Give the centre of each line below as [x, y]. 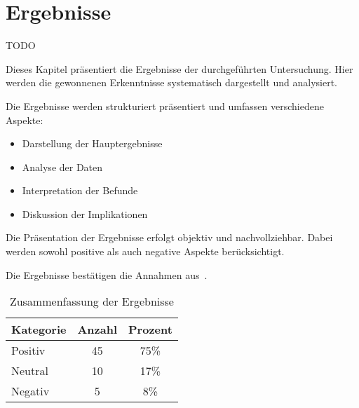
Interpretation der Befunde [80, 190]
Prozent [150, 329]
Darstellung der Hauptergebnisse [92, 143]
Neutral [30, 371]
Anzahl [97, 329]
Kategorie [39, 329]
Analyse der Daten [62, 166]
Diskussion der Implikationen [85, 213]
